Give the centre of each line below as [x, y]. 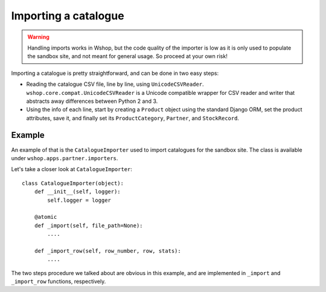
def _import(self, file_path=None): [88, 225]
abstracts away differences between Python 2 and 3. [92, 101]
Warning [38, 37]
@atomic [46, 217]
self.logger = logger [79, 200]
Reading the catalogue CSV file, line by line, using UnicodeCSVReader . [115, 84]
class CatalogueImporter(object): [73, 183]
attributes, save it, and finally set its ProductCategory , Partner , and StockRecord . [133, 118]
